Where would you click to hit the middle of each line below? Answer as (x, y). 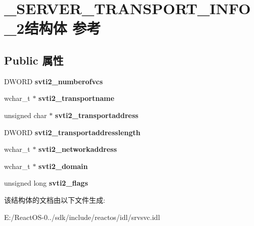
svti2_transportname (76, 98)
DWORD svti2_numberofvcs (53, 81)
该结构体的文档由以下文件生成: (55, 200)
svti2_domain (63, 166)
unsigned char (26, 115)
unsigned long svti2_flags (46, 183)
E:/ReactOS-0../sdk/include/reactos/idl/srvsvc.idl (82, 217)
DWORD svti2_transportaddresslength (72, 132)
